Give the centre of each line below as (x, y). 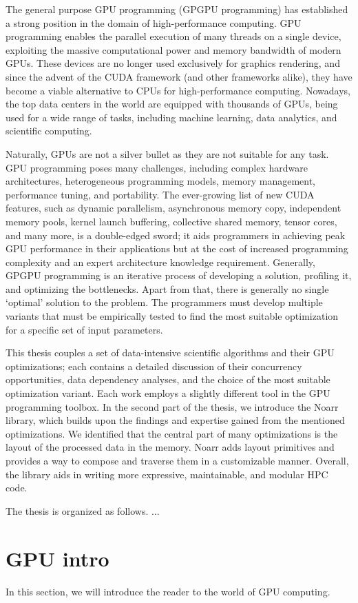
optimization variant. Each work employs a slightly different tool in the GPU (168, 393)
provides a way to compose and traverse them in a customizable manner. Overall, (177, 460)
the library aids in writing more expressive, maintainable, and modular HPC (167, 474)
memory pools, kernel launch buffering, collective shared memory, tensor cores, (171, 221)
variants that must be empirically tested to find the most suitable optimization (172, 316)
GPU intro (57, 558)
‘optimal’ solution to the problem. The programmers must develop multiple (164, 302)
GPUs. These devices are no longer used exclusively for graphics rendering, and (173, 63)
